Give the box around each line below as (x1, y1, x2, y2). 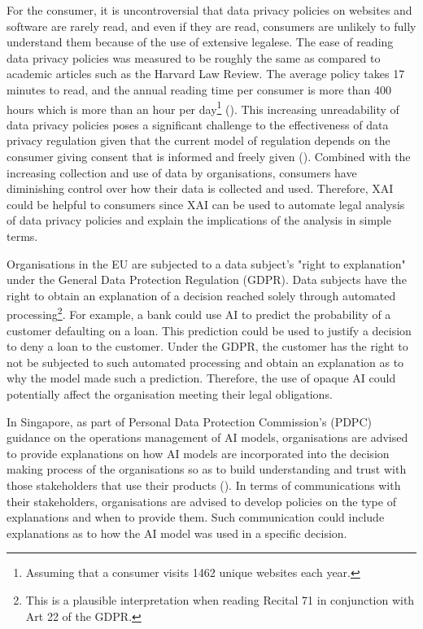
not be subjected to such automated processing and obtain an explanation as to (7, 353, 404, 370)
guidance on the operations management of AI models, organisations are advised (7, 429, 408, 446)
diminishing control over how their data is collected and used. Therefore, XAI (7, 180, 394, 197)
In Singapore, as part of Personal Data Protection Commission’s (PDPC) (7, 413, 372, 430)
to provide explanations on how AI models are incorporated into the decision (7, 444, 390, 461)
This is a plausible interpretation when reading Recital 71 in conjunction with (25, 591, 415, 608)
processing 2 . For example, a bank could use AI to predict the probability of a (7, 304, 391, 322)
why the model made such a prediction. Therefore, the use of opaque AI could (7, 369, 396, 387)
